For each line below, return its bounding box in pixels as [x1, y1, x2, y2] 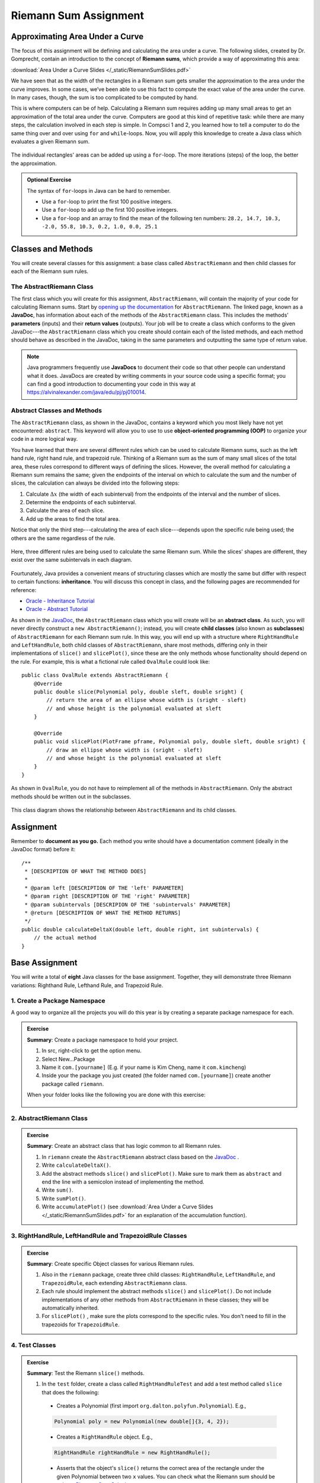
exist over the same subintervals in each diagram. [11, 556, 133, 564]
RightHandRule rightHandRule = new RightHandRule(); [54, 1449, 211, 1456]
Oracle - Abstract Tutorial [25, 606, 88, 613]
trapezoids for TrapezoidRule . [41, 1320, 120, 1328]
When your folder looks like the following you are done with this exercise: [27, 1091, 206, 1099]
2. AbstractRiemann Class [11, 1114, 88, 1122]
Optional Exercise [27, 176, 72, 183]
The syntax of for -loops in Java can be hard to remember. [27, 187, 171, 194]
